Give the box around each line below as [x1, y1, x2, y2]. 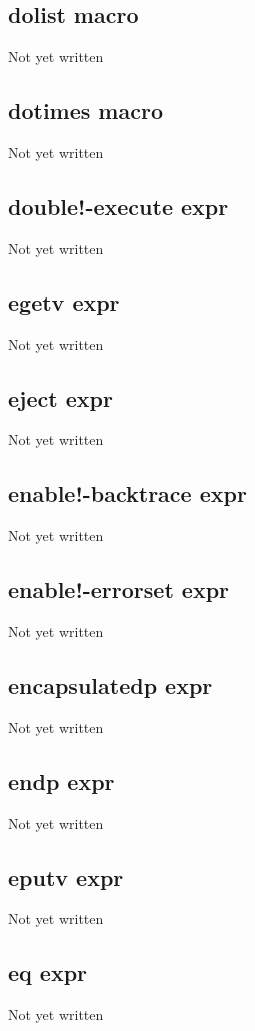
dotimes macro [8, 95, 163, 126]
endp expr [8, 765, 115, 796]
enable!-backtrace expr [8, 478, 247, 509]
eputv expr [8, 861, 124, 892]
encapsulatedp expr [8, 669, 213, 700]
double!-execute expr [8, 190, 229, 221]
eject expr [8, 382, 113, 413]
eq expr [8, 957, 88, 988]
